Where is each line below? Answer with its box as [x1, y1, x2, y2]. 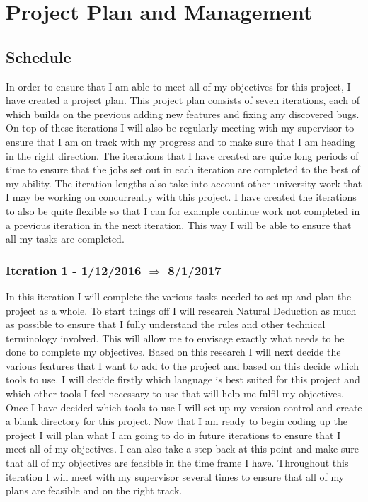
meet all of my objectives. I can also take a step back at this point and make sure [6, 441, 359, 456]
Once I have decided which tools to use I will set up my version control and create [6, 399, 362, 414]
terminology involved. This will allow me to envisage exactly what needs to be [6, 330, 345, 345]
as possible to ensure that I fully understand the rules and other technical [6, 317, 326, 332]
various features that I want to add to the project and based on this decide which [6, 358, 359, 373]
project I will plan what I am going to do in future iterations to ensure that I [6, 427, 341, 442]
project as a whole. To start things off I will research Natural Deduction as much [6, 303, 357, 317]
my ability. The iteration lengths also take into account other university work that [6, 175, 362, 190]
